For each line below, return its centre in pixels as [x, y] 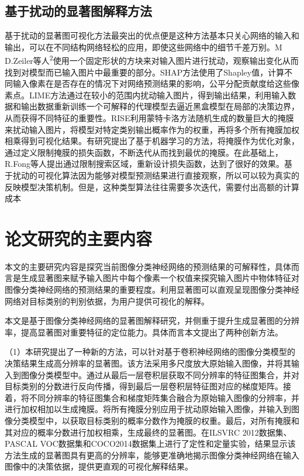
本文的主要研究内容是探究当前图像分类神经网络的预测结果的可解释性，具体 [148, 266]
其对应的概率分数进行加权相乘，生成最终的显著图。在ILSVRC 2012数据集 [144, 432]
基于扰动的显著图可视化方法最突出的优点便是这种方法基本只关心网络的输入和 [152, 35]
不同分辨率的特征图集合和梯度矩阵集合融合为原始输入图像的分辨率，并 [164, 397]
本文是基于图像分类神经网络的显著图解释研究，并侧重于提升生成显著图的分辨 [152, 321]
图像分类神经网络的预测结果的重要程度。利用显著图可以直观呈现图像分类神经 [152, 290]
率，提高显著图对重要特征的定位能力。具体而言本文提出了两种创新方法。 [144, 332]
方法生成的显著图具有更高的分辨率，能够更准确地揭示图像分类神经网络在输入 [152, 455]
